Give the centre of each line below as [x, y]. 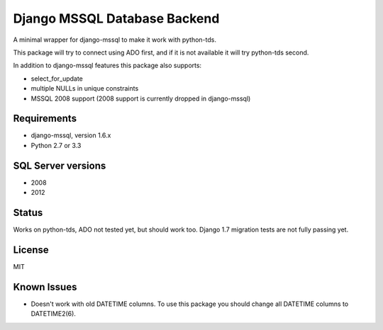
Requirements [45, 119]
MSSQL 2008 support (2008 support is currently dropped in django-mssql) [141, 98]
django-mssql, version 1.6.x [71, 135]
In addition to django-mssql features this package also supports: [107, 66]
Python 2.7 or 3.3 [56, 145]
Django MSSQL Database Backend [116, 18]
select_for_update [57, 79]
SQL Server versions [60, 165]
